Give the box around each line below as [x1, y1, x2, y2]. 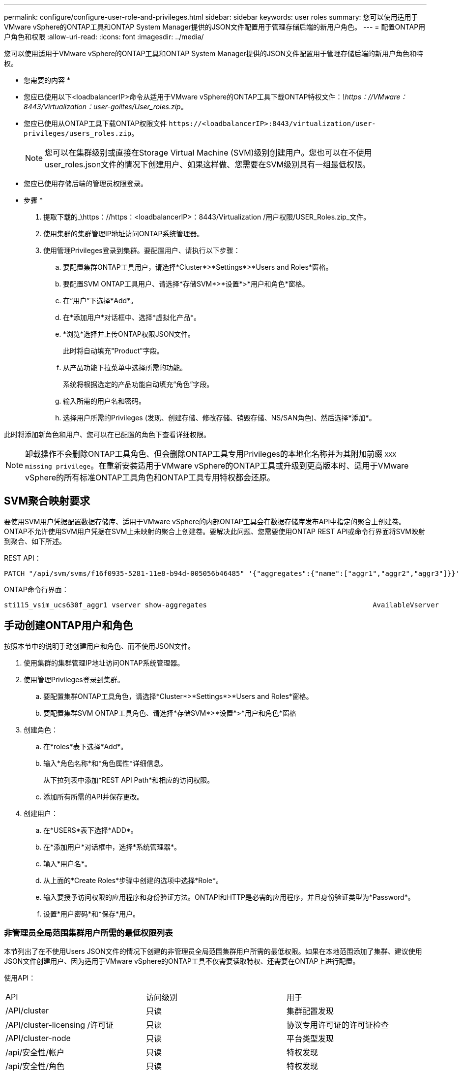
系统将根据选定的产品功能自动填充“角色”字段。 [63, 380, 214, 388]
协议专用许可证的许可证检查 [286, 1020, 389, 1030]
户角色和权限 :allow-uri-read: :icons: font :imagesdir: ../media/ [4, 32, 204, 41]
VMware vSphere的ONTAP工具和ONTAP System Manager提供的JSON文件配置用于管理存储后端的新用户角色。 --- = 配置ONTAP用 [4, 23, 426, 31]
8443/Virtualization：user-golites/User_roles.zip [24, 102, 181, 111]
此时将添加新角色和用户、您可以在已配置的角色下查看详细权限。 [4, 430, 210, 439]
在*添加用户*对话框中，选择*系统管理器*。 [43, 842, 181, 851]
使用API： [4, 974, 36, 982]
